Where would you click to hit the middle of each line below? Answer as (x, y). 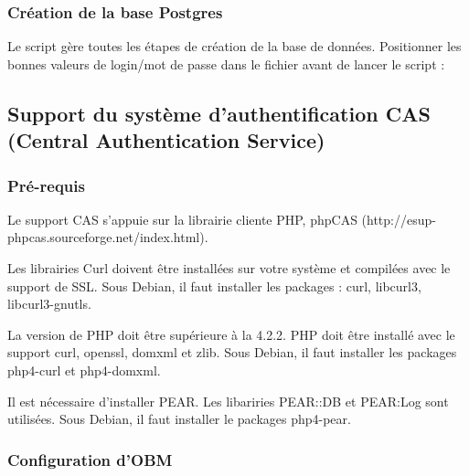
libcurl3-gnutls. (49, 304)
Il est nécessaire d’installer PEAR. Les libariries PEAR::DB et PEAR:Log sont (228, 401)
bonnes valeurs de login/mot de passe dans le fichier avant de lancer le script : (226, 63)
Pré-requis (46, 185)
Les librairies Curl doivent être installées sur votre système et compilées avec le (229, 267)
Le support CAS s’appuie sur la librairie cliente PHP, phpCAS (182, 219)
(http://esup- (399, 219)
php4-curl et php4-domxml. (84, 370)
